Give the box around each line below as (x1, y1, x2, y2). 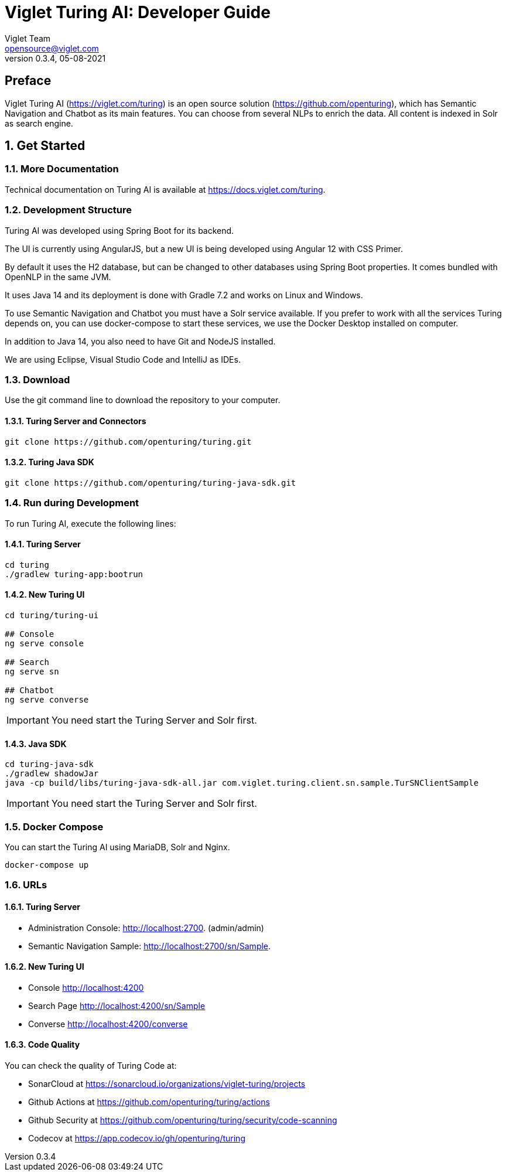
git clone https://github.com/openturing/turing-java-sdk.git (5, 478, 296, 488)
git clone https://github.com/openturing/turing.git (5, 437, 252, 446)
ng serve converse (5, 694, 89, 704)
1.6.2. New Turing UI (5, 962, 84, 972)
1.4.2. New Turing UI (5, 589, 85, 600)
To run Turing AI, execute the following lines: (5, 518, 176, 529)
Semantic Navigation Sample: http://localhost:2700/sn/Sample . (28, 940, 271, 951)
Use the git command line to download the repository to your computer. (5, 395, 281, 405)
